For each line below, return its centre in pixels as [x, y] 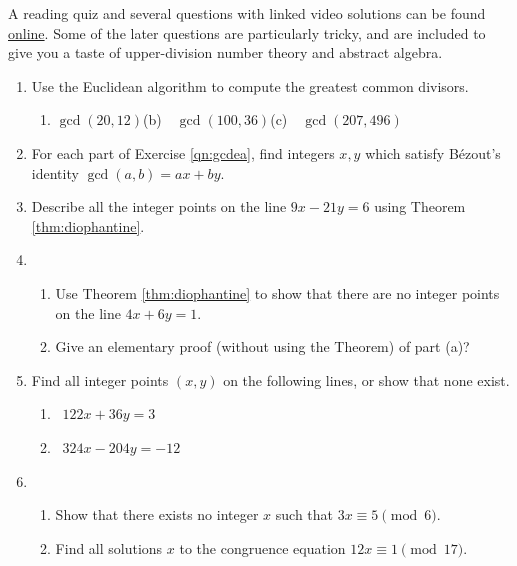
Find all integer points [100, 379]
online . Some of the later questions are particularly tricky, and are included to [247, 32]
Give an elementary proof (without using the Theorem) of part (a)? [262, 346]
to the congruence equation [262, 547]
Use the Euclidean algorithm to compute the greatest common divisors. [250, 85]
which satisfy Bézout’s [433, 152]
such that [304, 514]
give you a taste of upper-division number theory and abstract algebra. [225, 52]
